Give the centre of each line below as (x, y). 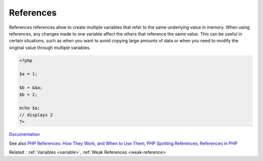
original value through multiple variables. (50, 47)
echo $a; (30, 108)
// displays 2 (36, 115)
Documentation (24, 134)
